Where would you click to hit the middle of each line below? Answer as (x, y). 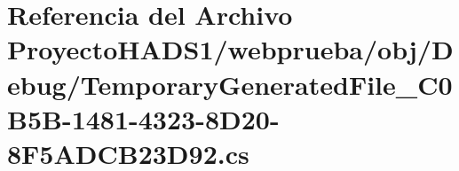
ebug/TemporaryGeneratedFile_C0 (230, 84)
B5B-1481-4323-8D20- (143, 118)
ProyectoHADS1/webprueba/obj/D (230, 49)
